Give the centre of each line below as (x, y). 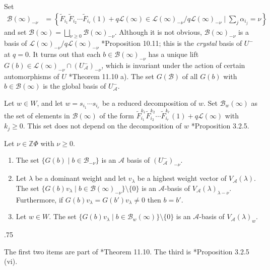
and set (15, 31)
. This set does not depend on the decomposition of (102, 126)
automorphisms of (32, 76)
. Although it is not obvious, (158, 31)
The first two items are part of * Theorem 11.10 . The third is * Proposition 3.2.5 (127, 251)
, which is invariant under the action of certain (173, 65)
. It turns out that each (65, 54)
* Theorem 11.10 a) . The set (112, 76)
